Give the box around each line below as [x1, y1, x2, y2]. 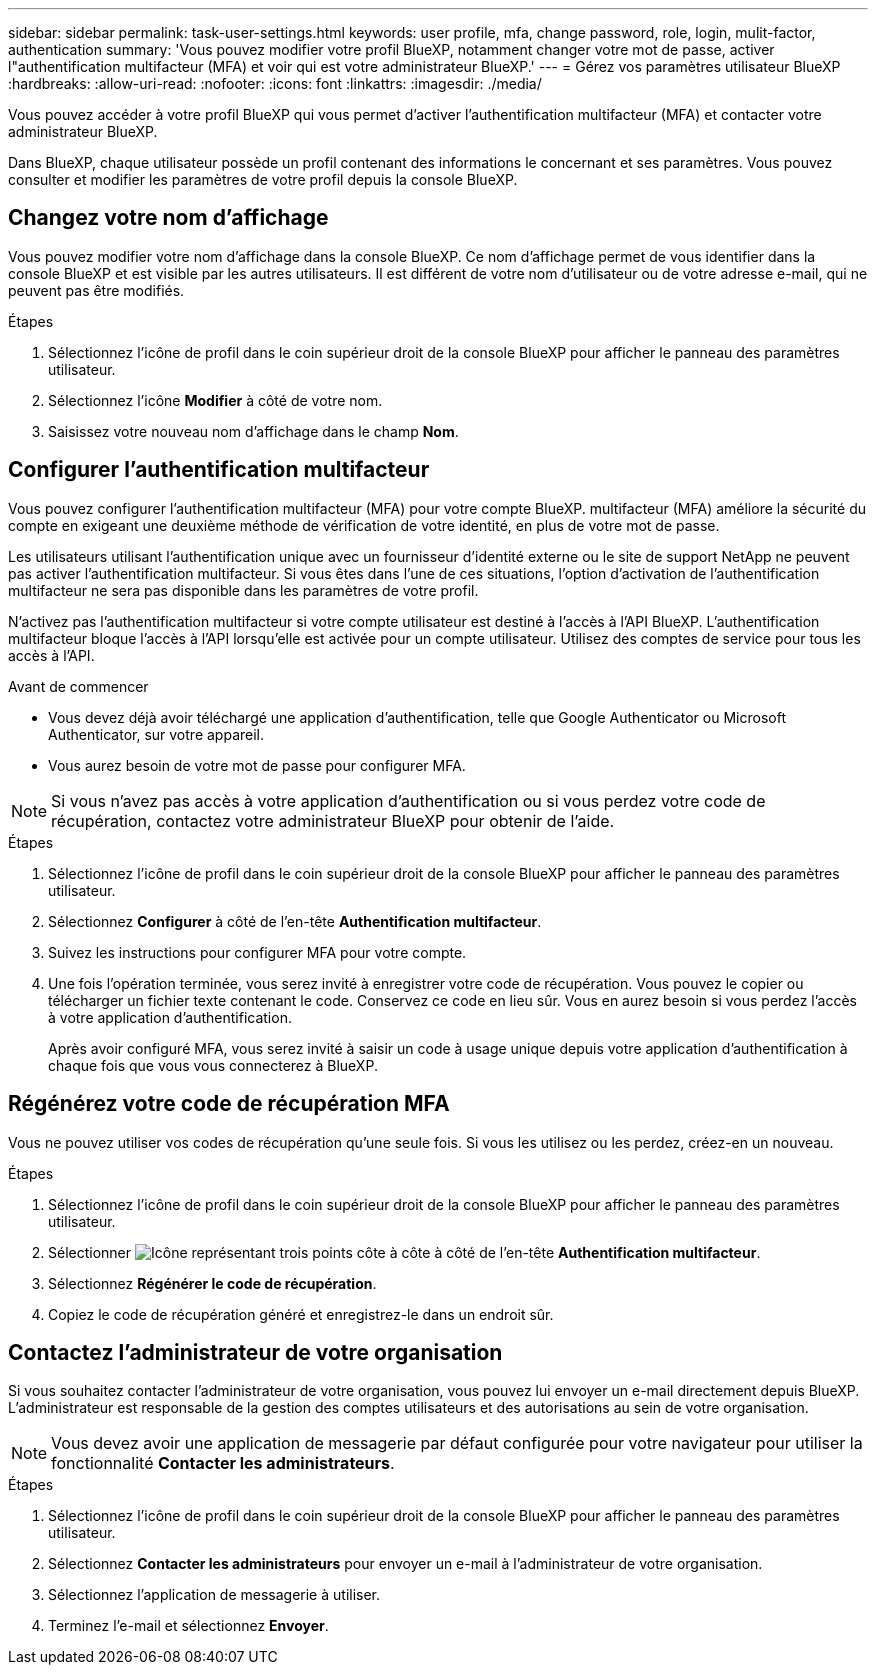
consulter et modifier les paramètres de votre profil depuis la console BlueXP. [8, 171, 518, 188]
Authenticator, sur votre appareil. [48, 725, 265, 743]
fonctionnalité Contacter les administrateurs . [51, 1453, 395, 1474]
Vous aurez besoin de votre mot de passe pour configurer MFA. [48, 756, 466, 774]
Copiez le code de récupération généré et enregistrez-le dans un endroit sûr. [48, 1305, 554, 1323]
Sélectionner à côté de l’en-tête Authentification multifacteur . [48, 1243, 761, 1261]
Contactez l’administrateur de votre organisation [8, 1339, 503, 1365]
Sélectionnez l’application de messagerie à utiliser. [48, 1586, 381, 1604]
